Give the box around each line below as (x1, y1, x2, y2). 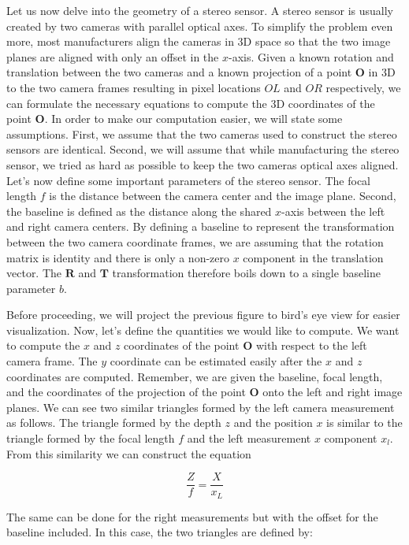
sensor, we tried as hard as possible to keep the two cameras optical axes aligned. (6, 156, 399, 172)
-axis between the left (281, 202, 385, 219)
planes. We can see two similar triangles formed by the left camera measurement (6, 399, 395, 415)
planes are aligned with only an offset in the (6, 48, 219, 65)
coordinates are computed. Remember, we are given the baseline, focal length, (6, 368, 383, 384)
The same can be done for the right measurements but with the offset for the (6, 508, 378, 525)
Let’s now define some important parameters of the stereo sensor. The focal (6, 172, 371, 188)
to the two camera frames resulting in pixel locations (6, 79, 261, 95)
